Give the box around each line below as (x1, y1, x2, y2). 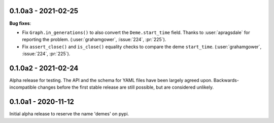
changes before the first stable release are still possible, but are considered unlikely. (37, 84, 214, 91)
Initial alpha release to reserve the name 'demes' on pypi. (9, 111, 129, 117)
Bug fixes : (9, 20, 31, 26)
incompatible (9, 84, 37, 91)
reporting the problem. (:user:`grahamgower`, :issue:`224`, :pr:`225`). (22, 36, 166, 43)
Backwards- (213, 77, 239, 83)
